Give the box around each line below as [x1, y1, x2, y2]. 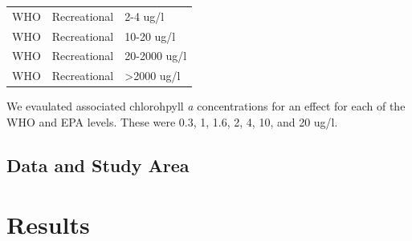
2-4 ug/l [124, 7, 165, 24]
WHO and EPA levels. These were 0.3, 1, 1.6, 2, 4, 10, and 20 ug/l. [6, 113, 338, 130]
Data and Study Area [6, 152, 190, 177]
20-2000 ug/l [124, 47, 187, 64]
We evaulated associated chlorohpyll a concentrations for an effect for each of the [6, 98, 406, 114]
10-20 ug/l [124, 27, 176, 44]
